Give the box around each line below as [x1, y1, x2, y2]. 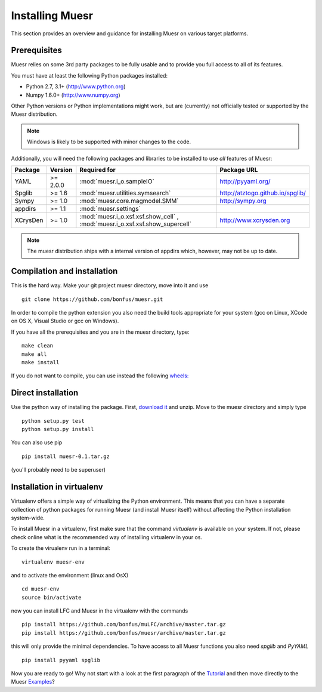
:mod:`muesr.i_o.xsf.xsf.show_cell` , [79, 212, 179, 220]
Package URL [219, 165, 258, 174]
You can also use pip [11, 439, 63, 446]
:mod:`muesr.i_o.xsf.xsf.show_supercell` [79, 220, 192, 228]
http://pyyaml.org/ [219, 177, 271, 185]
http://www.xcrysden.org [219, 216, 290, 224]
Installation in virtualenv [11, 482, 104, 492]
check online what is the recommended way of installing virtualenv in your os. [11, 533, 203, 540]
